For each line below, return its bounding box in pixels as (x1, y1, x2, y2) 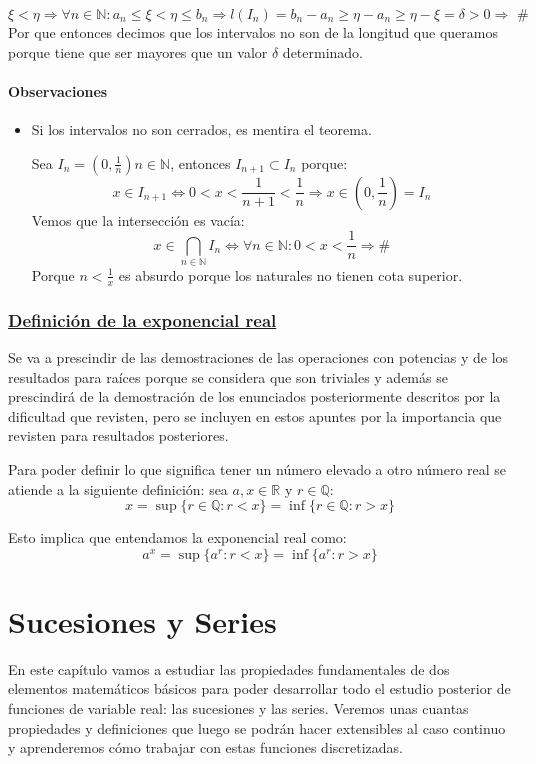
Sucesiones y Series (8, 600, 277, 641)
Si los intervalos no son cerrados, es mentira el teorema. (31, 118, 372, 139)
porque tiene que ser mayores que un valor (8, 41, 268, 62)
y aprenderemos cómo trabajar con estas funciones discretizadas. (8, 737, 403, 758)
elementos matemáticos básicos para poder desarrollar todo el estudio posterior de (8, 678, 511, 699)
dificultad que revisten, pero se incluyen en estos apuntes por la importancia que (8, 405, 502, 426)
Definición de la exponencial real (8, 307, 277, 332)
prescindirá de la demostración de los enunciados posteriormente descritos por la (8, 386, 501, 407)
